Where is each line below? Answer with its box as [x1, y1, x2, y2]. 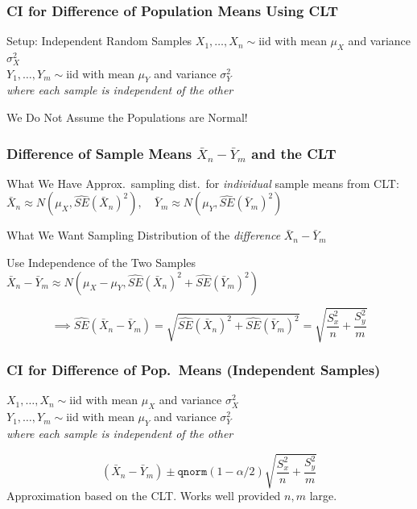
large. [309, 487, 337, 504]
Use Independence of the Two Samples [6, 254, 196, 270]
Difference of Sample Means [6, 143, 192, 163]
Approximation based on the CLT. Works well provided [6, 487, 281, 504]
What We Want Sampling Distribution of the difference [6, 227, 281, 244]
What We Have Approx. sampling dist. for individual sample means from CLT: [6, 174, 399, 191]
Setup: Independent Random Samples [6, 32, 192, 49]
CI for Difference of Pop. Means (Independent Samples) [6, 360, 381, 380]
